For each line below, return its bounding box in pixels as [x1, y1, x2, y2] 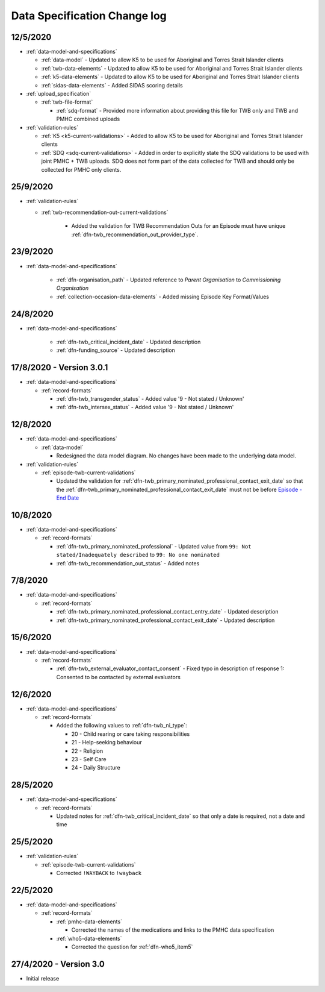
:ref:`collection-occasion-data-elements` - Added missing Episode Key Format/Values [56, 293, 269, 300]
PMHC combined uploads [56, 115, 120, 123]
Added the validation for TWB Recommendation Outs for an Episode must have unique [71, 222, 286, 230]
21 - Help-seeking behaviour [71, 739, 142, 746]
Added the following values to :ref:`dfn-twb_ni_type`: [56, 722, 187, 729]
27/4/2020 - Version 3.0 [11, 959, 105, 969]
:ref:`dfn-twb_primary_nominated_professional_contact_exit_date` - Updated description [56, 617, 275, 624]
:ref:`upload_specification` [26, 90, 91, 98]
